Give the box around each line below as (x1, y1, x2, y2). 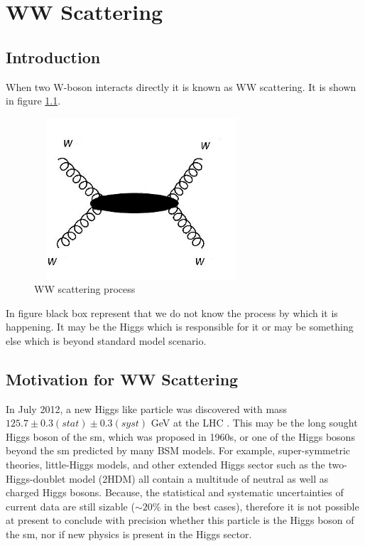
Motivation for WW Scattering (6, 368, 239, 390)
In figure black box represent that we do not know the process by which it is (6, 305, 338, 320)
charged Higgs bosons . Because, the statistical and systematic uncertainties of (6, 485, 344, 500)
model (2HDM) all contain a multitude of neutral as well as (69, 471, 329, 486)
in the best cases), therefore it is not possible (164, 498, 359, 513)
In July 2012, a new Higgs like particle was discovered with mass (6, 401, 288, 416)
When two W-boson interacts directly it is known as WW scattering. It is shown (6, 79, 356, 94)
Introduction (6, 45, 101, 68)
